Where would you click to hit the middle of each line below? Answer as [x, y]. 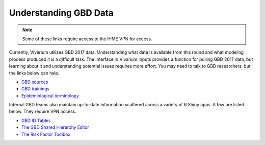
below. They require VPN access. [43, 111]
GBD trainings [35, 89]
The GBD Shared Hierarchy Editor [55, 127]
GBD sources [35, 82]
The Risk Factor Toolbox [46, 134]
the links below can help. [34, 73]
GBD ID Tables [36, 121]
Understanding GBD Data [61, 13]
